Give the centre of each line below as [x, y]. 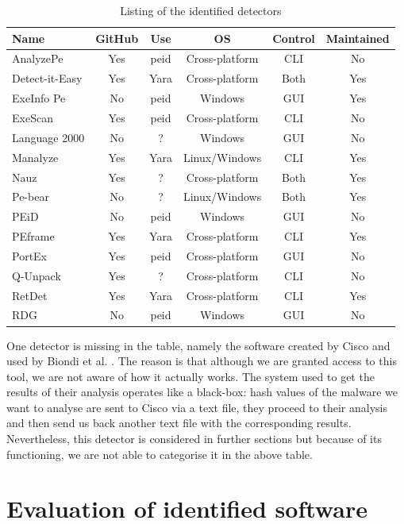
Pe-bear [31, 196]
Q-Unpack [37, 275]
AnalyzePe [38, 58]
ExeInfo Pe [39, 98]
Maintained [358, 38]
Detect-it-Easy [47, 78]
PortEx [30, 255]
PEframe [33, 236]
